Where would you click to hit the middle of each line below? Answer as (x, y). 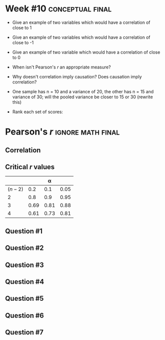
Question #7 (24, 332)
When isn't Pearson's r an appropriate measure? (62, 67)
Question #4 (25, 282)
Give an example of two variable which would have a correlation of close (86, 52)
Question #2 (24, 248)
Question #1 (24, 231)
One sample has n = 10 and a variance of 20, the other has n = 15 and (83, 91)
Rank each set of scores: (38, 112)
